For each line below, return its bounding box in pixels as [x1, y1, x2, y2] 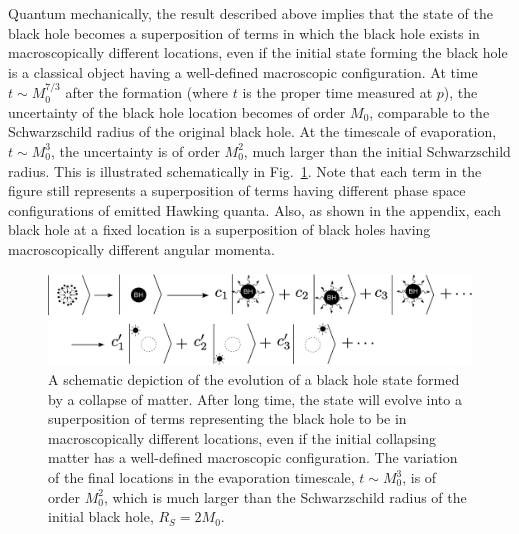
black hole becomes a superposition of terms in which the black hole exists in [8, 22, 480, 43]
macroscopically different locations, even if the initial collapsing [48, 427, 437, 448]
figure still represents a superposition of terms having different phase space [8, 180, 466, 201]
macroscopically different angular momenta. [8, 238, 275, 259]
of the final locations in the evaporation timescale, [48, 467, 355, 488]
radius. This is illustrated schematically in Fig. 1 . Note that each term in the [8, 160, 482, 181]
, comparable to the [369, 101, 490, 122]
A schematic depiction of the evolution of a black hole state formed [48, 369, 460, 390]
